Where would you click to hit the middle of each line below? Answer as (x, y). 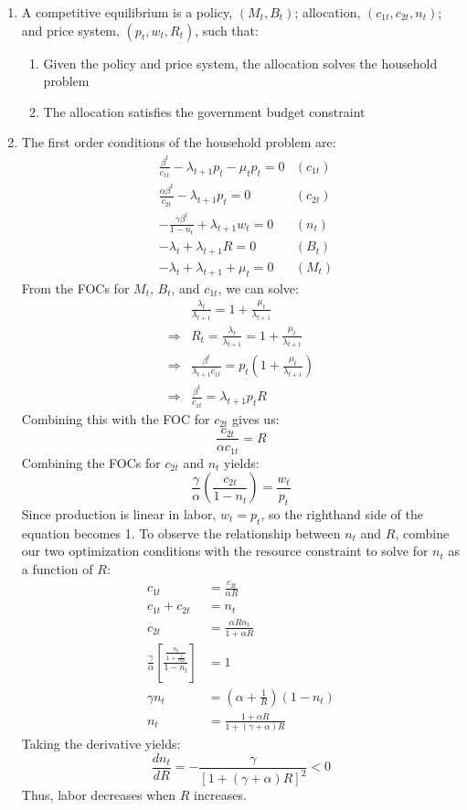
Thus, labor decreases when (99, 795)
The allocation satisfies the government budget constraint (204, 111)
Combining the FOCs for (91, 462)
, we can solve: (258, 288)
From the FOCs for (75, 288)
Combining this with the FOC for (116, 418)
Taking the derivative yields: (101, 744)
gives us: (256, 418)
